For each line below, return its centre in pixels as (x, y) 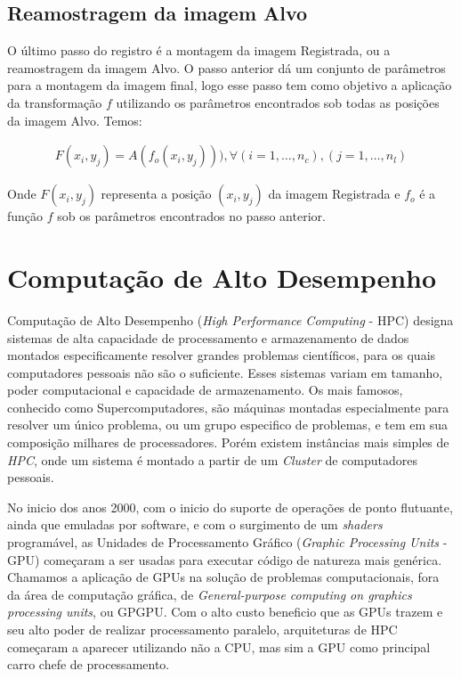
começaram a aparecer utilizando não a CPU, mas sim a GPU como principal (219, 646)
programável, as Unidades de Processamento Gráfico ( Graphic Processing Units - (227, 542)
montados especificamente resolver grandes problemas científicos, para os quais (222, 355)
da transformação (55, 102)
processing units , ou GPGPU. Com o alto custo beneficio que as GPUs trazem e (225, 612)
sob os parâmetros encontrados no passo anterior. (191, 216)
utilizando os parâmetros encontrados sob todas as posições (278, 102)
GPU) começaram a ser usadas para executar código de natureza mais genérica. (225, 559)
